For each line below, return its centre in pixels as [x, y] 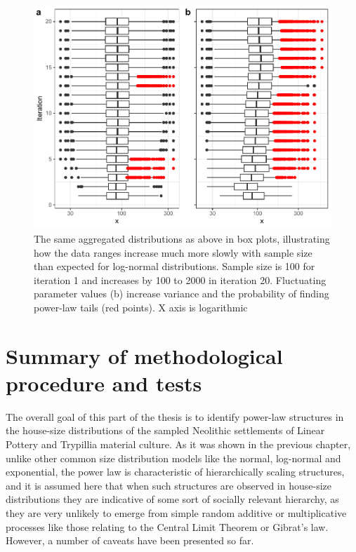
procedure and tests [104, 383]
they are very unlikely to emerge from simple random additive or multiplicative [176, 512]
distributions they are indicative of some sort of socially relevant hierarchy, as [172, 499]
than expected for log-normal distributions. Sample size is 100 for [174, 266]
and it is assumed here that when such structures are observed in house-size [169, 485]
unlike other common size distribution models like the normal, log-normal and [173, 458]
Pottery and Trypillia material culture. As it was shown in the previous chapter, [178, 444]
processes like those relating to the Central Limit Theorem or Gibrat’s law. [167, 526]
